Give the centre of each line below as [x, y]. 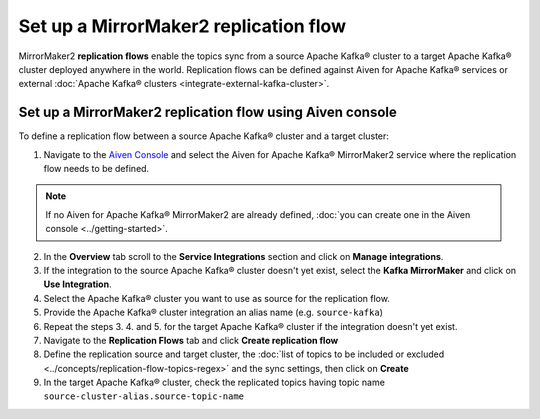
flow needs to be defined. [96, 169]
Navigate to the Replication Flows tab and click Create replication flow [191, 340]
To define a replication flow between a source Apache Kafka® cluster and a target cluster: [204, 136]
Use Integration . [77, 284]
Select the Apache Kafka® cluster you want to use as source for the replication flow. [216, 298]
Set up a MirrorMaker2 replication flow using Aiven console [207, 112]
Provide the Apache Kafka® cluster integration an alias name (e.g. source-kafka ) [213, 312]
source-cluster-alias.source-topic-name [144, 396]
